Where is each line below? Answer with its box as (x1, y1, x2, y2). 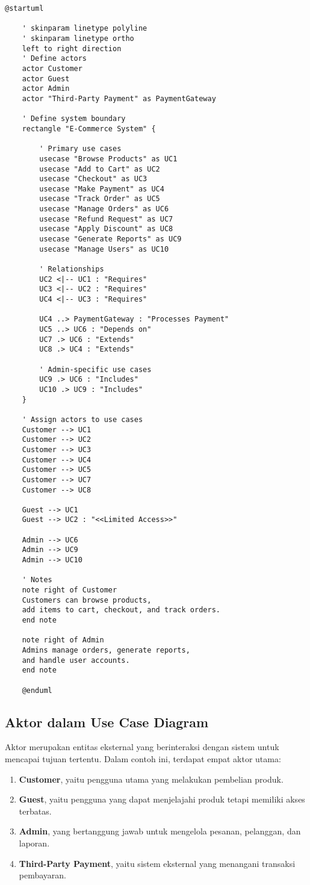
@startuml (5, 4, 44, 13)
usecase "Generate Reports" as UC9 (39, 235, 182, 244)
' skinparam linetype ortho (22, 34, 134, 43)
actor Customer (22, 64, 82, 73)
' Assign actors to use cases (22, 415, 143, 424)
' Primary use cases (39, 144, 122, 154)
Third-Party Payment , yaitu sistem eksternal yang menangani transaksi (19, 857, 296, 869)
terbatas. (19, 804, 52, 817)
